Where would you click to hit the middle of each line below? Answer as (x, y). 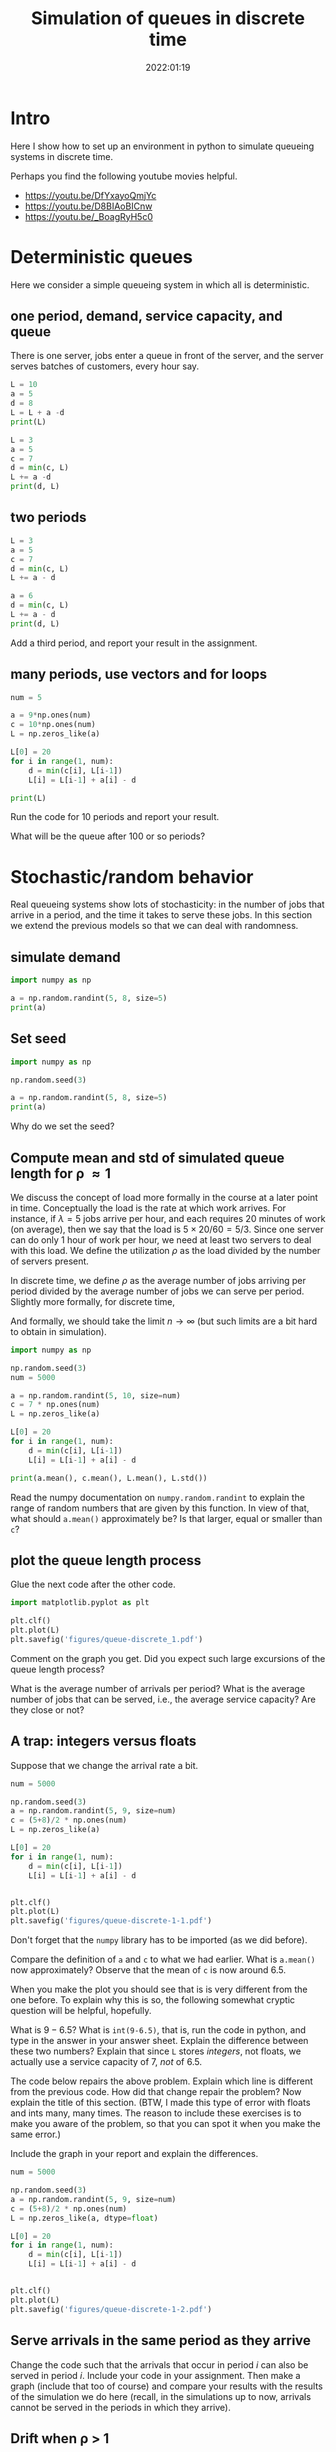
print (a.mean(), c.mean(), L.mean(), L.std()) (109, 1478)
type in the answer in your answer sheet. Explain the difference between (159, 2041)
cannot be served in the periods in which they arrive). (121, 2407)
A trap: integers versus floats (103, 1741)
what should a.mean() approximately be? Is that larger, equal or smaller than (166, 1518)
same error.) (36, 2134)
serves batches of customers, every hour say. (105, 366)
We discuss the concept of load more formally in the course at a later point (164, 1197)
